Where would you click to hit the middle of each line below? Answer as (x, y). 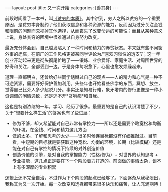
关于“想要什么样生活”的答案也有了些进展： (49, 113)
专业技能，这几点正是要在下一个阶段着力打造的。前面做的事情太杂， (82, 161)
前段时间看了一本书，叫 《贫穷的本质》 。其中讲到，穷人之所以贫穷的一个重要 (83, 18)
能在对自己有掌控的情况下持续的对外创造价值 (58, 148)
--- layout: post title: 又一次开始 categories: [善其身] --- (62, 8)
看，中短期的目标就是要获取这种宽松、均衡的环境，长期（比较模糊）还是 (87, 142)
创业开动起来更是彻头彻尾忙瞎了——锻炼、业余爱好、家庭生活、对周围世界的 (84, 60)
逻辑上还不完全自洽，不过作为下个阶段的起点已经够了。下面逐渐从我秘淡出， (84, 178)
